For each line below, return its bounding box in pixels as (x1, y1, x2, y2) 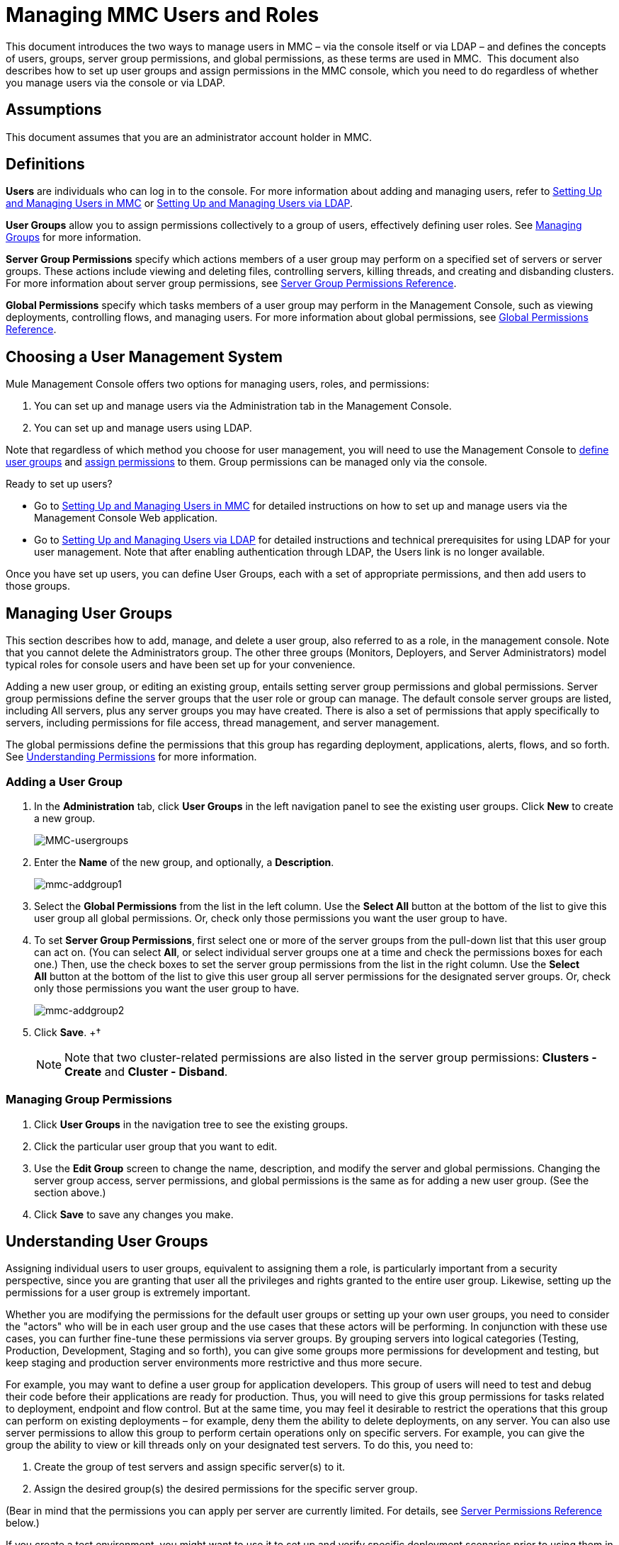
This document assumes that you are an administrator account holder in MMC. (6, 130, 373, 143)
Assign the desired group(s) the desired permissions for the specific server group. (34, 1483, 418, 1495)
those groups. (6, 580, 71, 592)
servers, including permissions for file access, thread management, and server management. (6, 717, 440, 729)
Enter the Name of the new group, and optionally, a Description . (34, 855, 334, 868)
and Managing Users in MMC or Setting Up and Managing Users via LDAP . (6, 197, 353, 210)
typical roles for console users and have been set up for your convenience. (6, 658, 356, 671)
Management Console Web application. (34, 512, 217, 524)
